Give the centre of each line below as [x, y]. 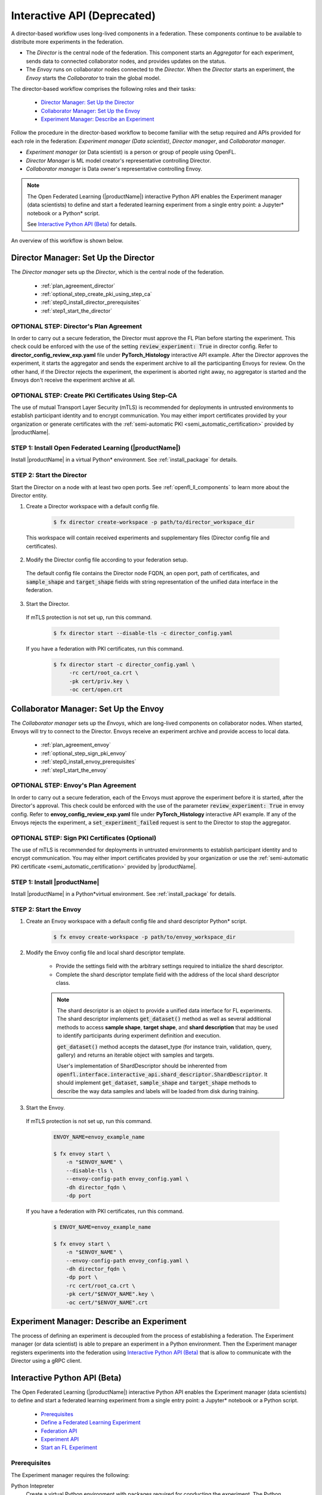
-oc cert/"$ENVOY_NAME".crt [107, 1302]
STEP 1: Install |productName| [55, 882]
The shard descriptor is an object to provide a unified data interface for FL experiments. [165, 1011]
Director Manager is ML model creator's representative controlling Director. [118, 160]
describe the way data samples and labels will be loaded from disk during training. [158, 1091]
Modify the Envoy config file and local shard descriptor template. [106, 953]
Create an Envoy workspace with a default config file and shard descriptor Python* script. [137, 922]
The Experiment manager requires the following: [70, 1475]
